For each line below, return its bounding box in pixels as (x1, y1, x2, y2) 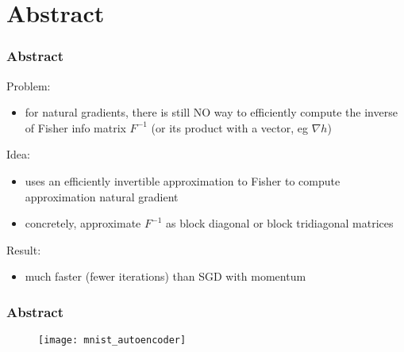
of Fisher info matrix (25, 119, 126, 136)
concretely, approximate (25, 215, 141, 231)
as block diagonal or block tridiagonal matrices (165, 215, 394, 231)
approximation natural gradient (25, 188, 179, 205)
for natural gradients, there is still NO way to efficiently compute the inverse (25, 104, 398, 121)
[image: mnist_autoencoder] (38, 335, 187, 346)
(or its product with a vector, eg (151, 119, 308, 136)
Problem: (6, 77, 51, 94)
